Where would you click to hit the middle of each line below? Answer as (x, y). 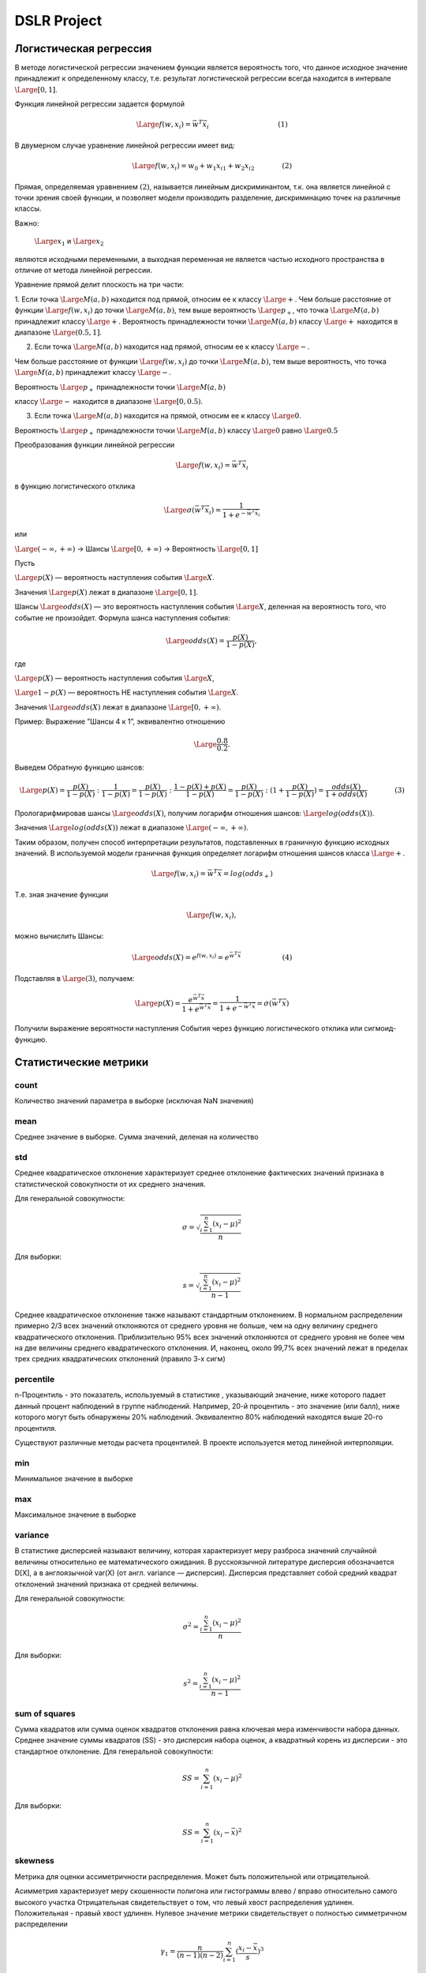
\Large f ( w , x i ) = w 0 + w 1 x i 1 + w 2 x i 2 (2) (212, 167)
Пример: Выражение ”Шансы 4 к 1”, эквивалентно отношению (120, 721)
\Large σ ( (179, 510)
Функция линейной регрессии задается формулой (100, 104)
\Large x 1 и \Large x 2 (69, 242)
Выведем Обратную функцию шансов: (80, 767)
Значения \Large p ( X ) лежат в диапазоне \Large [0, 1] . (106, 592)
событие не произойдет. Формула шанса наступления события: (122, 618)
